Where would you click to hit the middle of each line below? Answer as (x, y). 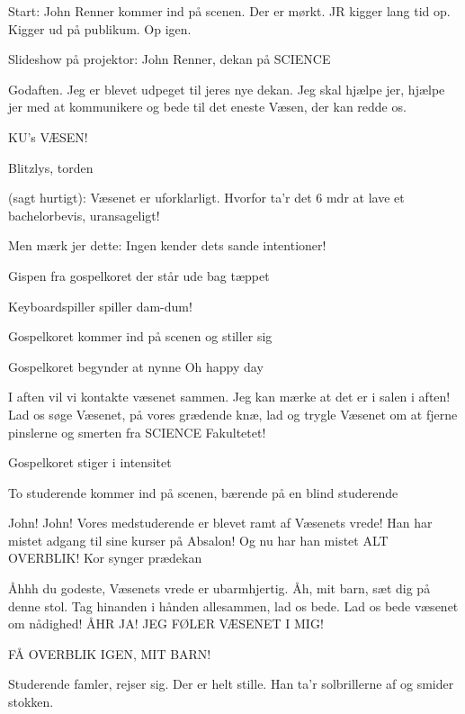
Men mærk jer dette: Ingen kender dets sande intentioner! (167, 245)
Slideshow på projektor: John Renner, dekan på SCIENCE (170, 59)
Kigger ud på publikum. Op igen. (100, 28)
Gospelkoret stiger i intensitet (90, 462)
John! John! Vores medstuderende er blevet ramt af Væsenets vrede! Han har (220, 523)
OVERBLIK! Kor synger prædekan (105, 558)
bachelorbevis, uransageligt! (84, 215)
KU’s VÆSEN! (48, 136)
